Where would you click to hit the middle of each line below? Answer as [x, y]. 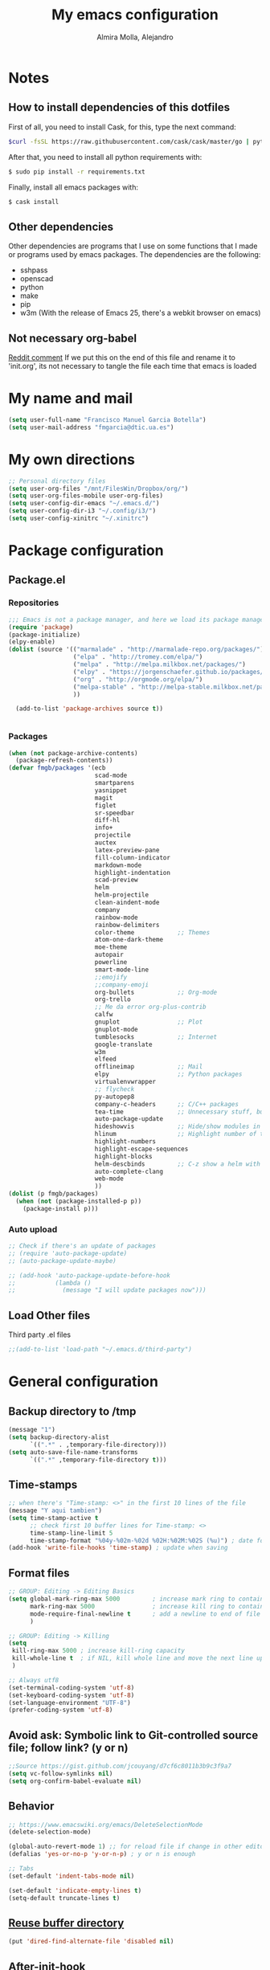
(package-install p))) [61, 1208]
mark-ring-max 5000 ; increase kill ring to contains [148, 1606]
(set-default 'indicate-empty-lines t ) [75, 1890]
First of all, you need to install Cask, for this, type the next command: [123, 127]
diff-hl [107, 820]
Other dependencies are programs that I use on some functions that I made [133, 246]
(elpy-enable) [32, 642]
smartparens [115, 783]
